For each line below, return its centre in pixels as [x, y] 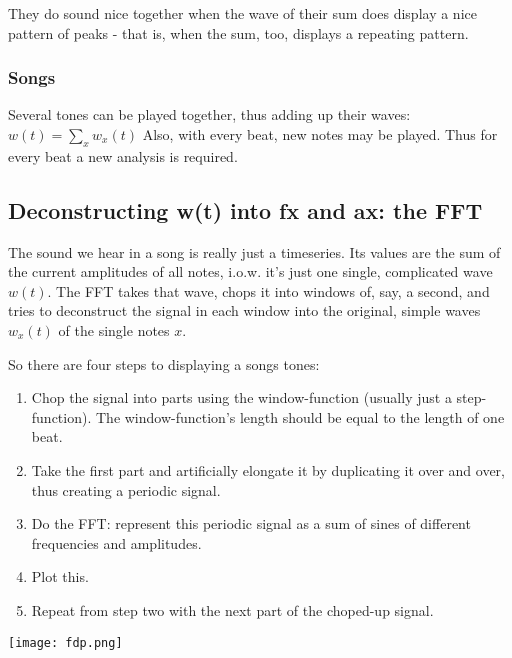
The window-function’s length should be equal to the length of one [300, 416]
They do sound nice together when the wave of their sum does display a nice [242, 13]
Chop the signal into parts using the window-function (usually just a [241, 397]
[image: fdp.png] [65, 642]
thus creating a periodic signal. [126, 489]
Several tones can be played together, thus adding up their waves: [209, 114]
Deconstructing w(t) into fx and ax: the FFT [245, 209]
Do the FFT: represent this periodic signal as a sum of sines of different [251, 523]
